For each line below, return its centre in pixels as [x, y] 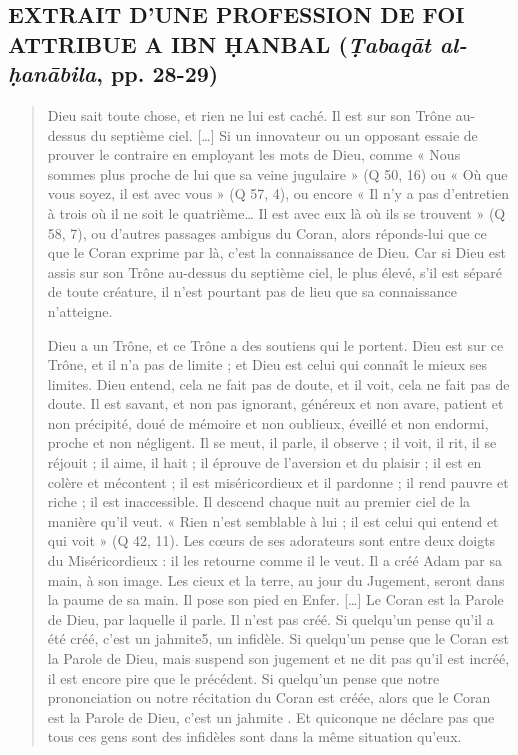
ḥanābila [52, 73]
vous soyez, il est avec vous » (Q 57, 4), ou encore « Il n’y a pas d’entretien [278, 193]
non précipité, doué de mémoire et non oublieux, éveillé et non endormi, [268, 422]
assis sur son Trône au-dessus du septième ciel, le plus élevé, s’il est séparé [274, 271]
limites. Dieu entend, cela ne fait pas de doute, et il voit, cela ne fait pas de [278, 383]
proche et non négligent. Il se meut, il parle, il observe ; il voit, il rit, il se [272, 442]
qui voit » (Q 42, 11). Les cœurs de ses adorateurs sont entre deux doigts [271, 540]
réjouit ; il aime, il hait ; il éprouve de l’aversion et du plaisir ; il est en [264, 462]
